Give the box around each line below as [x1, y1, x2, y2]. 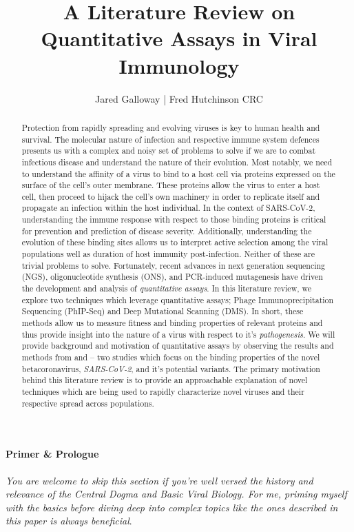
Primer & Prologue [6, 447, 99, 461]
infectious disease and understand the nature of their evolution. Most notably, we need [21, 156, 333, 167]
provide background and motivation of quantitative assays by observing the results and [21, 340, 334, 351]
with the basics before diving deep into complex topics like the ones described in [6, 500, 338, 514]
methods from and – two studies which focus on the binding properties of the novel [21, 351, 320, 363]
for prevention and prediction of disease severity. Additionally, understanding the [21, 225, 312, 236]
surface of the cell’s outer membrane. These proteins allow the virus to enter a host [21, 179, 320, 191]
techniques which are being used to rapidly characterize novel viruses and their [21, 385, 304, 397]
